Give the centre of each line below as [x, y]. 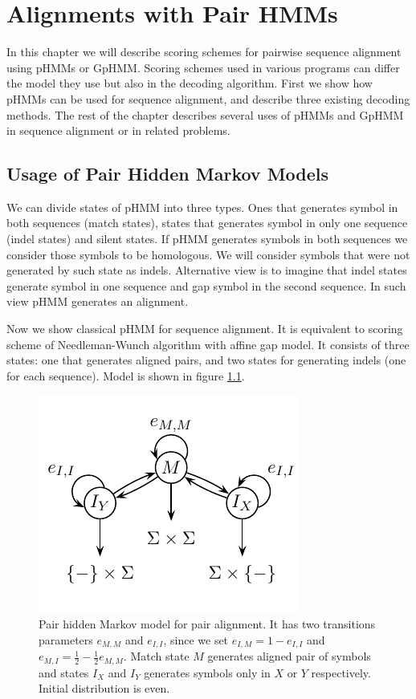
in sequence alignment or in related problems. [118, 130]
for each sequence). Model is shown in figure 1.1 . [126, 375]
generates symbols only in [207, 672]
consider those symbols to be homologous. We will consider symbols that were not [208, 254]
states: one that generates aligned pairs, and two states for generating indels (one [206, 360]
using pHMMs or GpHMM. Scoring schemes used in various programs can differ [203, 67]
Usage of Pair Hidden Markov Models [168, 174]
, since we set [196, 639]
